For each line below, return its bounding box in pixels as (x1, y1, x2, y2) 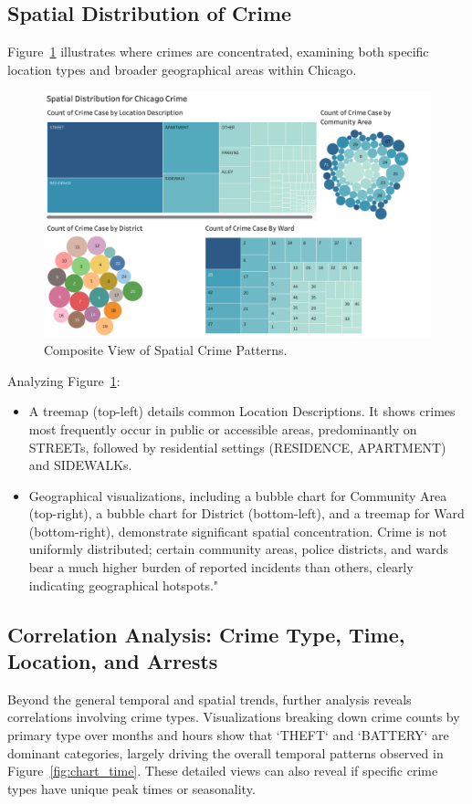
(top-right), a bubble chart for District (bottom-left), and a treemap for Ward (28, 504, 465, 523)
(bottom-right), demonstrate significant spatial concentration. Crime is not (28, 521, 447, 540)
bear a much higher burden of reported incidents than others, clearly (28, 558, 414, 577)
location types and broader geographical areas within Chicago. (7, 59, 357, 78)
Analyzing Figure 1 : (7, 371, 121, 390)
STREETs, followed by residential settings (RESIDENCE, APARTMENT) (28, 437, 446, 456)
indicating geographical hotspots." (28, 575, 219, 594)
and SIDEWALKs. (28, 455, 132, 475)
